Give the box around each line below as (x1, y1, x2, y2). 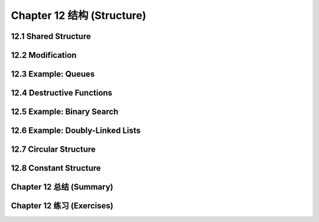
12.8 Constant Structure (11, 163, 102, 174)
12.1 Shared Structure (11, 31, 91, 41)
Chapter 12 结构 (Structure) (11, 9, 147, 22)
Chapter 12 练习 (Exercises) (11, 201, 113, 211)
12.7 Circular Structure (11, 145, 96, 155)
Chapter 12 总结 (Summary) (11, 182, 113, 192)
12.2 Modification (11, 50, 77, 60)
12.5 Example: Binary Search (11, 107, 119, 117)
